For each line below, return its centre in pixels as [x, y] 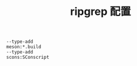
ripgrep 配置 [101, 12]
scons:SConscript [28, 57]
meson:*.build [24, 47]
